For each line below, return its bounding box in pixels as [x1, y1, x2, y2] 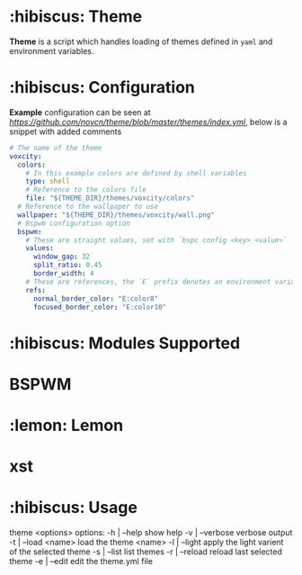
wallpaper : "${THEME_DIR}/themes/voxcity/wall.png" [17, 210, 216, 220]
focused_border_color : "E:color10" [32, 302, 167, 311]
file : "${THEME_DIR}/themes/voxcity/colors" [25, 193, 195, 203]
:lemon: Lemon [9, 415, 124, 436]
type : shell [25, 177, 70, 186]
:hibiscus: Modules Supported [9, 333, 241, 353]
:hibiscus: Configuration [9, 77, 195, 98]
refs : [25, 285, 47, 294]
